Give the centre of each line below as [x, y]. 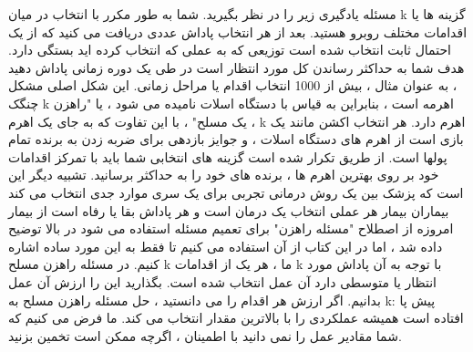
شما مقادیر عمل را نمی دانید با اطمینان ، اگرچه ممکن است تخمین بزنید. [205, 335]
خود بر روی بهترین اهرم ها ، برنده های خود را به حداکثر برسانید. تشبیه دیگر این [224, 175]
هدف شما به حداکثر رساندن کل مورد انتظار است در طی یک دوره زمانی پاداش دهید [236, 67]
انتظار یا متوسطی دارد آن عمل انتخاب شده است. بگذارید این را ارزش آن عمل [222, 281]
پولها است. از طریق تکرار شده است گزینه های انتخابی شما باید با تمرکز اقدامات [228, 156]
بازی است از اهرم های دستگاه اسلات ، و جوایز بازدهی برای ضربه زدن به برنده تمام [236, 139]
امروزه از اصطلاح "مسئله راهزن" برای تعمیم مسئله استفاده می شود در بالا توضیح [231, 228]
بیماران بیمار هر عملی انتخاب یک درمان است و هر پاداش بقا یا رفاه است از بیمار [229, 210]
